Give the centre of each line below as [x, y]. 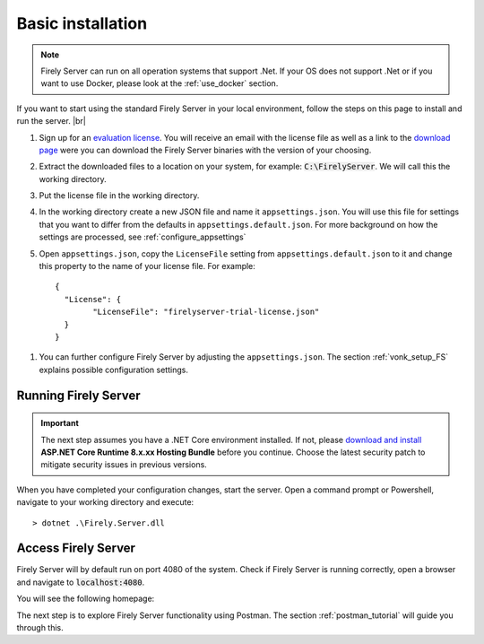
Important [60, 423]
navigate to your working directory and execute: [105, 502]
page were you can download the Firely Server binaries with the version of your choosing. [205, 150]
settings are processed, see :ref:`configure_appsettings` [143, 237]
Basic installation [82, 23]
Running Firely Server [78, 395]
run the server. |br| [52, 121]
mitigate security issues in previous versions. [124, 465]
